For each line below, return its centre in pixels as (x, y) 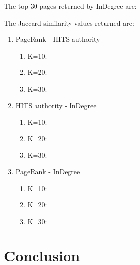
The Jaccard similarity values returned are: (69, 22)
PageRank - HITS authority (58, 39)
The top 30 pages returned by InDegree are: (70, 6)
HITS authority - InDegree (56, 105)
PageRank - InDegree (48, 171)
